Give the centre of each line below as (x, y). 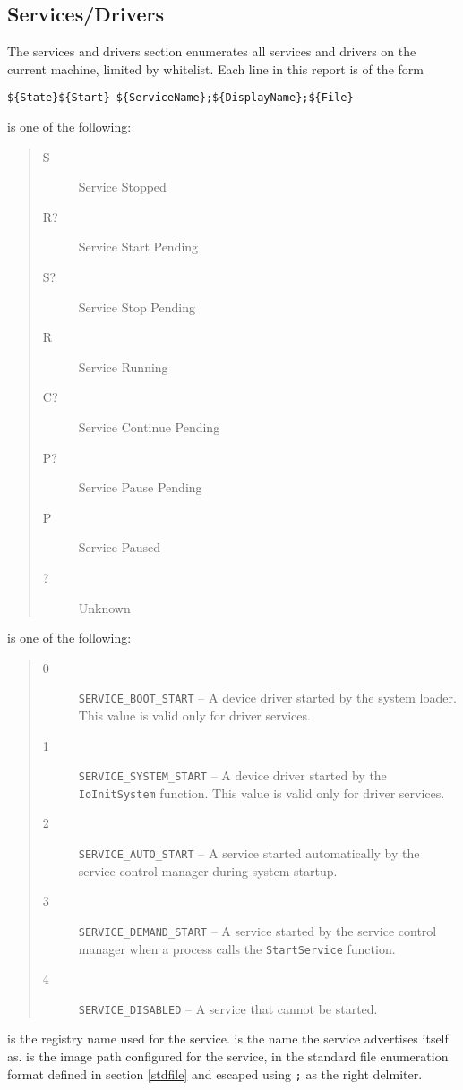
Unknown (104, 607)
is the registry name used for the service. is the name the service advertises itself (228, 1039)
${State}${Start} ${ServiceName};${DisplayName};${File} (180, 98)
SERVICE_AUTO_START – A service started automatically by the (249, 853)
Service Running (123, 366)
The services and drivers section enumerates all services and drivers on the (212, 51)
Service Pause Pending (140, 487)
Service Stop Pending (137, 307)
